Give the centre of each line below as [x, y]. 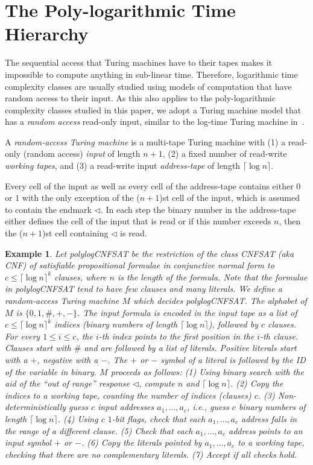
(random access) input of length [82, 153]
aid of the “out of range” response [67, 383]
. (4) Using [78, 418]
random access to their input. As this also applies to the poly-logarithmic [140, 98]
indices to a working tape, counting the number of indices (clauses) [128, 395]
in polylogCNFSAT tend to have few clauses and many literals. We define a [144, 289]
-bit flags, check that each [159, 418]
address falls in [269, 418]
